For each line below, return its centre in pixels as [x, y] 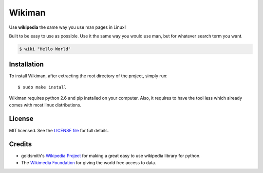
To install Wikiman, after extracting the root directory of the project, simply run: [88, 76]
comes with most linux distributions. [45, 105]
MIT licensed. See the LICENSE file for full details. [59, 130]
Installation [26, 64]
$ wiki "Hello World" [45, 49]
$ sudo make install [42, 87]
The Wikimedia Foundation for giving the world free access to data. [89, 162]
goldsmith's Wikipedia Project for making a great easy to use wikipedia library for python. [111, 156]
